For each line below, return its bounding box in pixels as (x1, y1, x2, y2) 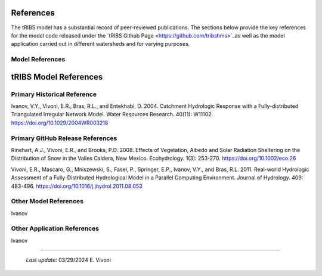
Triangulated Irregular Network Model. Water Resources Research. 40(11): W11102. (11, 111, 213, 118)
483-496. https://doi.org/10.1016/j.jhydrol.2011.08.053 (11, 182, 143, 190)
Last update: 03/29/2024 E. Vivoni (26, 256, 112, 263)
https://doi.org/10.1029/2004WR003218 (11, 119, 109, 126)
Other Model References (11, 197, 83, 206)
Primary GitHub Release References (11, 134, 117, 142)
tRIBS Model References (11, 72, 103, 82)
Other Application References (11, 224, 100, 232)
